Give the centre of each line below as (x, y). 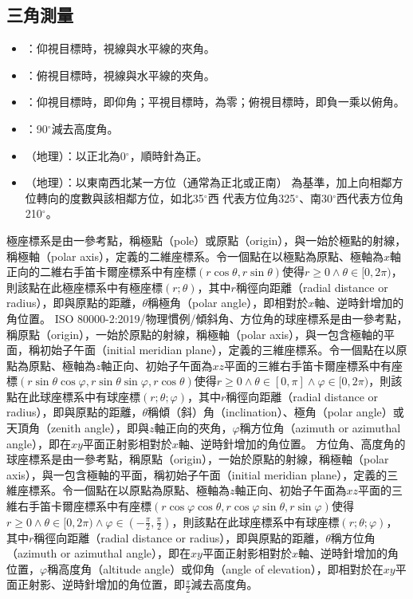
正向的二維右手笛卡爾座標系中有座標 (101, 272)
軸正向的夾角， (193, 428)
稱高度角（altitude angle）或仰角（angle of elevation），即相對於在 (215, 568)
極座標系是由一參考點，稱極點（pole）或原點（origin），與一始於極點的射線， (206, 240)
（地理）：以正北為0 (75, 155)
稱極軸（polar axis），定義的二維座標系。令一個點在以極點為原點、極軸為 (195, 256)
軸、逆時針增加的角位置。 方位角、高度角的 (292, 443)
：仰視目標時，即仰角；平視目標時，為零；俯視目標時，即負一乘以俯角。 (215, 102)
